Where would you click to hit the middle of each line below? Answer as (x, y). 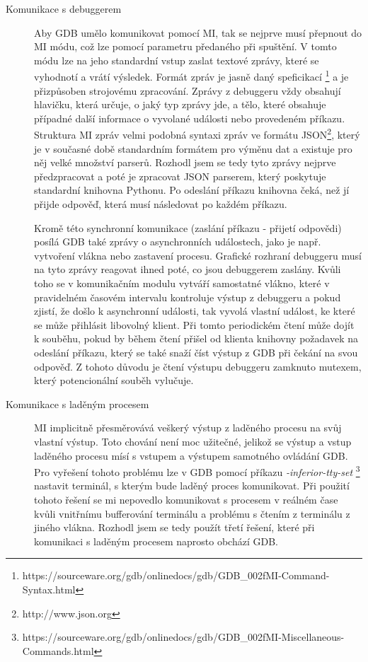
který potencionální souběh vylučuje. (114, 380)
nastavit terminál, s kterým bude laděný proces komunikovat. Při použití (192, 486)
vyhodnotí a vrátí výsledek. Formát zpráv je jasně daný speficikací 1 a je (191, 76)
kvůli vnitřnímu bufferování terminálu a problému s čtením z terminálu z (192, 513)
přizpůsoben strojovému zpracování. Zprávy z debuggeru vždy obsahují (188, 90)
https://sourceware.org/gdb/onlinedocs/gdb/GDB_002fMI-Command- (176, 575)
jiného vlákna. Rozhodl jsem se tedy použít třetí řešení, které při (174, 527)
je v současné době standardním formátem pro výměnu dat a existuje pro (193, 148)
